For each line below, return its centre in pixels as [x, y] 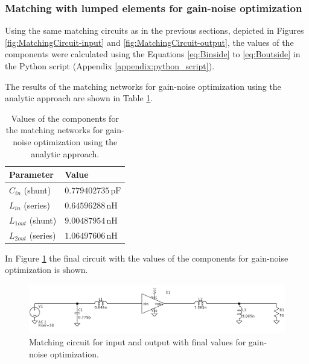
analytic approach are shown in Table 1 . [79, 98]
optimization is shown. [46, 270]
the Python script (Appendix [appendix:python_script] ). [110, 66]
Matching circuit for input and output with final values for [138, 341]
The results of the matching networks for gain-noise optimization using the [143, 86]
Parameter [31, 174]
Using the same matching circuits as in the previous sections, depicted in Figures [154, 30]
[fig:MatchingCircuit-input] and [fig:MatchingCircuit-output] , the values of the [149, 42]
